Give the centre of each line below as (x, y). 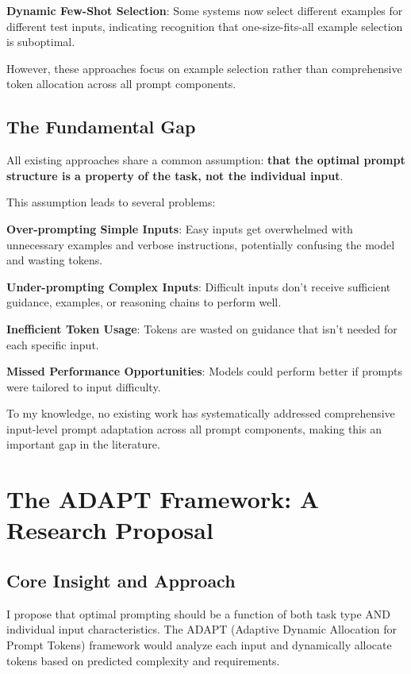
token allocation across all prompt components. (121, 84)
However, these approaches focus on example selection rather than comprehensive (204, 68)
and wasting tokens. (55, 260)
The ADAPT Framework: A (163, 499)
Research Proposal (110, 530)
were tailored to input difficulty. (84, 386)
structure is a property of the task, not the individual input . (175, 175)
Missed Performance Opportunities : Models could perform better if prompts (204, 371)
